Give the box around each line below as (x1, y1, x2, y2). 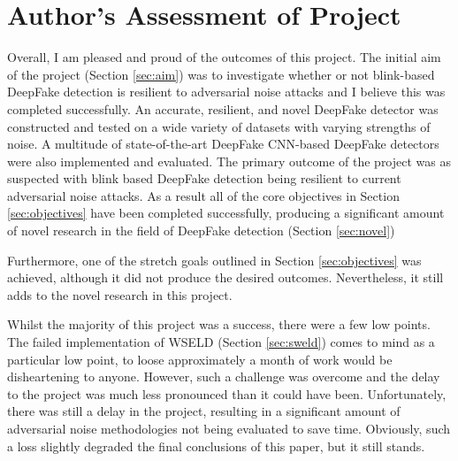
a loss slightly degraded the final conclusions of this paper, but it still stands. (7, 436, 425, 455)
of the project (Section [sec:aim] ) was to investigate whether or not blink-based (7, 65, 435, 83)
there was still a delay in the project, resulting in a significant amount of (7, 402, 401, 420)
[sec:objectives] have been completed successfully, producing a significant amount (7, 204, 445, 222)
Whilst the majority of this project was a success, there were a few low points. (7, 315, 431, 334)
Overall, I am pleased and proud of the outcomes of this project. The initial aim (7, 48, 441, 66)
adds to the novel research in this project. (7, 285, 233, 303)
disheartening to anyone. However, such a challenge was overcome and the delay (7, 367, 440, 386)
